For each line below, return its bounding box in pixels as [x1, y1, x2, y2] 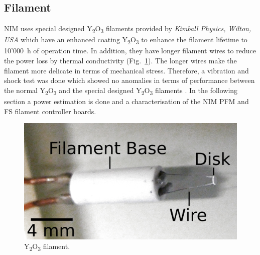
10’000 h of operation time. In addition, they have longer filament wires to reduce [4, 45, 256, 56]
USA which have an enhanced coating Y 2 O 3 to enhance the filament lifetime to [4, 34, 247, 46]
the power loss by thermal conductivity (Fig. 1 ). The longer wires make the [4, 55, 237, 66]
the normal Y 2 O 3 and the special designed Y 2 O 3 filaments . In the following [4, 84, 238, 97]
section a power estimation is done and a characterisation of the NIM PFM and [4, 96, 249, 106]
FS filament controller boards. [4, 106, 96, 116]
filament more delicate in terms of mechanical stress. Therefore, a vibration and [4, 65, 249, 75]
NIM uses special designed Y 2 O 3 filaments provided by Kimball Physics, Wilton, [4, 23, 251, 35]
